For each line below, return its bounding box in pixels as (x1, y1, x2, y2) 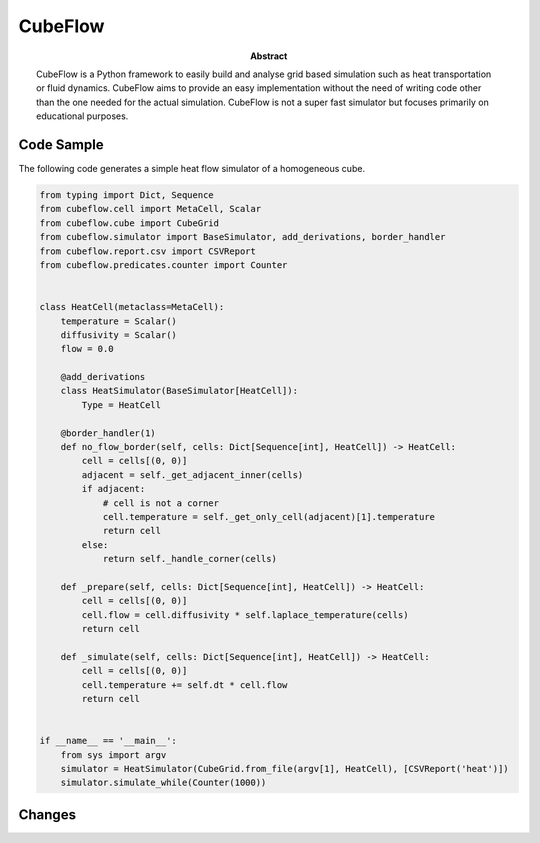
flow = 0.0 (60, 343, 114, 355)
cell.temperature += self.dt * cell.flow (81, 679, 288, 690)
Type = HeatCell (81, 399, 162, 410)
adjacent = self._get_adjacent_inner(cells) (81, 469, 304, 480)
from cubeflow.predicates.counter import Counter (39, 259, 288, 270)
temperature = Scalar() (60, 315, 177, 327)
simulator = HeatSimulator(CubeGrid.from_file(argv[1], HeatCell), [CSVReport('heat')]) (60, 763, 509, 775)
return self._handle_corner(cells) (102, 553, 277, 565)
